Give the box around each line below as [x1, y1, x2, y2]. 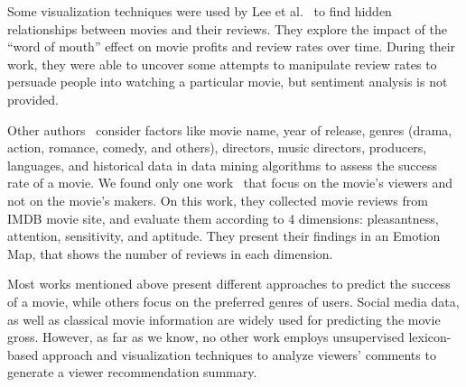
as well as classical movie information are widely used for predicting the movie [7, 309, 441, 328]
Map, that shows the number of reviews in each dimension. [7, 244, 333, 263]
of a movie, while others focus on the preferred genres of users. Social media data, [7, 291, 460, 310]
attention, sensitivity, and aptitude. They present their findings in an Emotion [7, 226, 441, 245]
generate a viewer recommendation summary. [7, 363, 257, 382]
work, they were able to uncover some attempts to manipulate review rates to [7, 54, 437, 73]
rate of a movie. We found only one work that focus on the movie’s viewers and [7, 173, 453, 192]
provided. [7, 89, 59, 108]
